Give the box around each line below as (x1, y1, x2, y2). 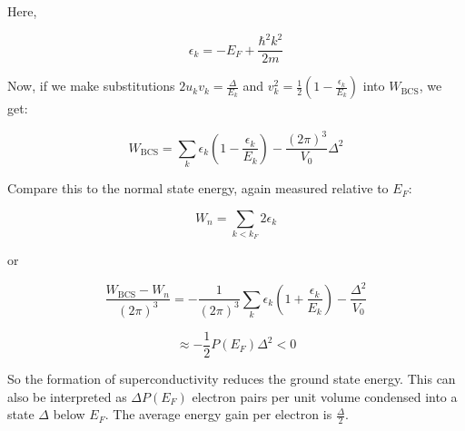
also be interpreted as (7, 387, 127, 406)
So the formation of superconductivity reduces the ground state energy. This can (7, 368, 456, 387)
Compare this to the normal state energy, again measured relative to (7, 179, 389, 198)
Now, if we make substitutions (7, 76, 175, 95)
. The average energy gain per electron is (104, 405, 332, 424)
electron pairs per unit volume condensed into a (192, 387, 458, 406)
